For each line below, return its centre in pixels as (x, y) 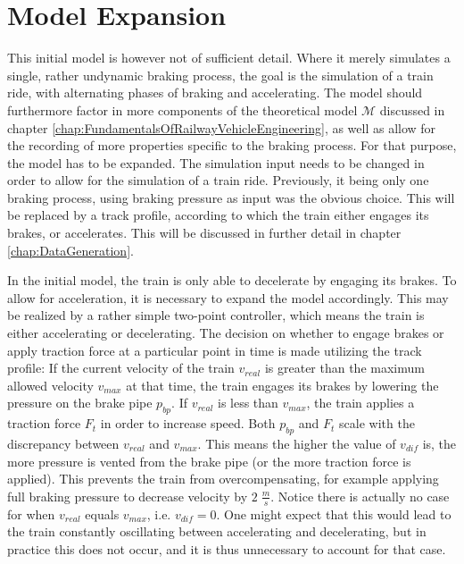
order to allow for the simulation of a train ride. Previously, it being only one (218, 180)
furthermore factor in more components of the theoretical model (182, 109)
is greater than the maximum (344, 368)
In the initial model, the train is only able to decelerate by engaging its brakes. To (232, 280)
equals (102, 513)
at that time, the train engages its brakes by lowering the (282, 385)
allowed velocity (50, 385)
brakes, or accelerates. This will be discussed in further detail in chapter (204, 233)
